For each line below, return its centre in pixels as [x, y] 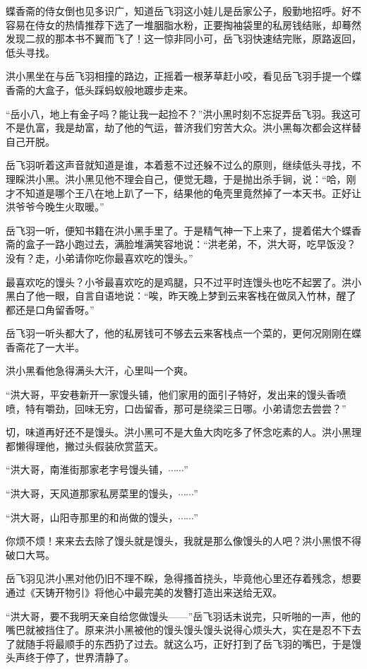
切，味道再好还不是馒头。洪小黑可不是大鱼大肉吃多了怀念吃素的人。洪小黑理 [183, 432]
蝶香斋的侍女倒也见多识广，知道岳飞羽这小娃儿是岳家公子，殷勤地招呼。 [174, 11]
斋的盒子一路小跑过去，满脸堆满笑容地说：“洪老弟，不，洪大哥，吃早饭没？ [181, 244]
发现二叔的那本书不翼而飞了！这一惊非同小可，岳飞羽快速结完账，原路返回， [183, 39]
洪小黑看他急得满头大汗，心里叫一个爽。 [100, 371]
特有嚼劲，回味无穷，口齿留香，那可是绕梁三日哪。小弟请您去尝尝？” [186, 408]
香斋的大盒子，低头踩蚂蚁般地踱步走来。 [100, 89]
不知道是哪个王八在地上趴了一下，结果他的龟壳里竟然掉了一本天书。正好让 [188, 193]
